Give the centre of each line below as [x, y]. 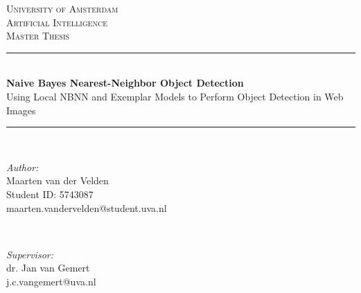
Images [21, 110]
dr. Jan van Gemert [48, 268]
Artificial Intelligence [57, 22]
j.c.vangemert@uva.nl [51, 281]
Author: [23, 167]
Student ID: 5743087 [50, 194]
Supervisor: [30, 254]
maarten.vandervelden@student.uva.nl [87, 207]
